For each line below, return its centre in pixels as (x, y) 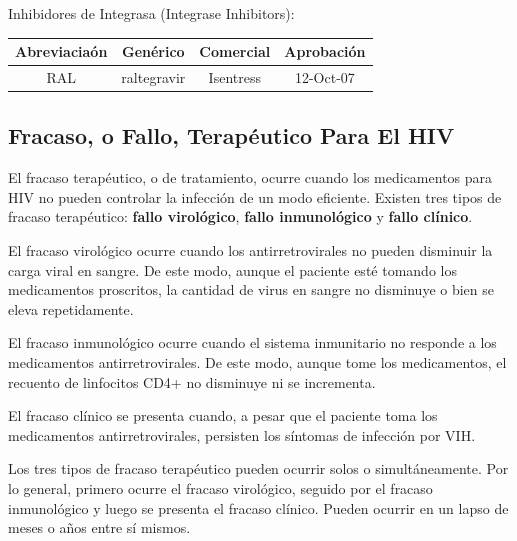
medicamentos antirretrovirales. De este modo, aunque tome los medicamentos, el (257, 361)
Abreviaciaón (61, 51)
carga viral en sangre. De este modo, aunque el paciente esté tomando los (232, 269)
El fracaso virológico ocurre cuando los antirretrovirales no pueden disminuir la (250, 250)
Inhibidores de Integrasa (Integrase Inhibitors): (151, 13)
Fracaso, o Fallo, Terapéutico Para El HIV (231, 135)
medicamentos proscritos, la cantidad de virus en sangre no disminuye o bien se (251, 289)
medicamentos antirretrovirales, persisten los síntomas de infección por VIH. (242, 434)
